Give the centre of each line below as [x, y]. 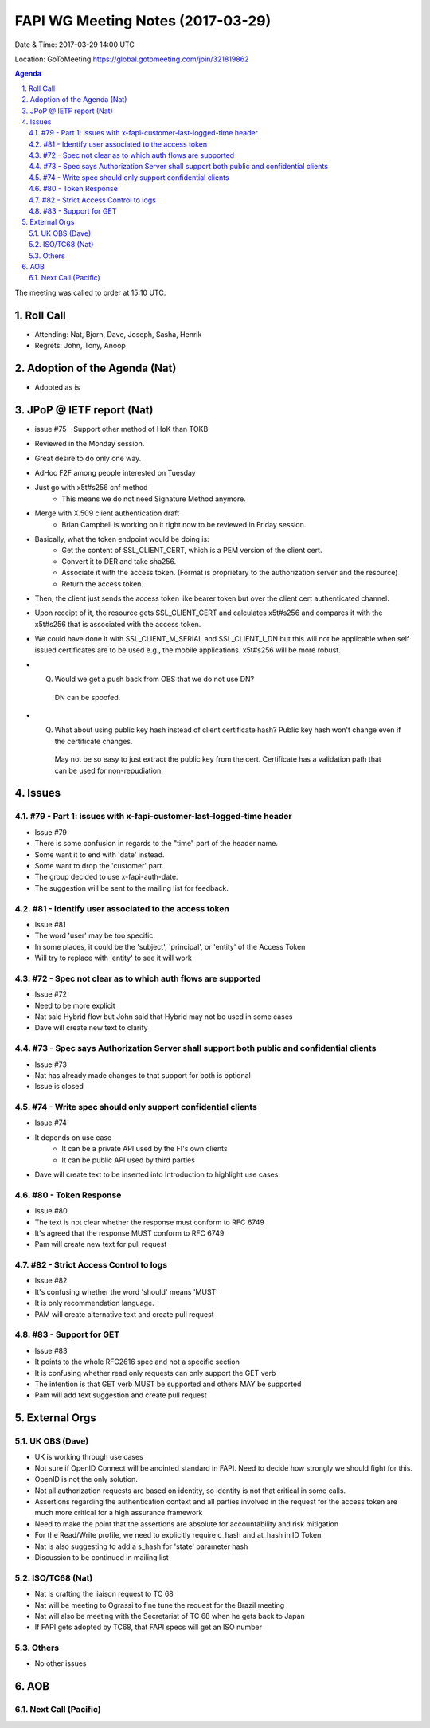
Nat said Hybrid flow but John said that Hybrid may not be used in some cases [164, 1017]
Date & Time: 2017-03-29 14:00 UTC [74, 45]
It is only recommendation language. [94, 1303]
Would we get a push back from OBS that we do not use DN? [154, 679]
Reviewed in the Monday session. [90, 444]
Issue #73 [51, 1064]
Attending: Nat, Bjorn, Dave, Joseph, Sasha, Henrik [118, 334]
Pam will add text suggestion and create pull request [121, 1395]
